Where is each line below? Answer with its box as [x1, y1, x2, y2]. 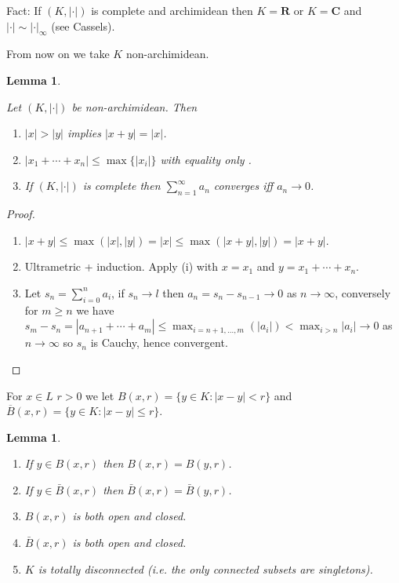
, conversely [335, 284, 391, 301]
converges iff [213, 177, 274, 194]
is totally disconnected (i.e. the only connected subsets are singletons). [38, 560, 373, 577]
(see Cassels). [51, 17, 115, 34]
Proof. [6, 206, 35, 222]
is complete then [82, 177, 161, 194]
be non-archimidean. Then [71, 98, 198, 115]
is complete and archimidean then [91, 2, 253, 18]
